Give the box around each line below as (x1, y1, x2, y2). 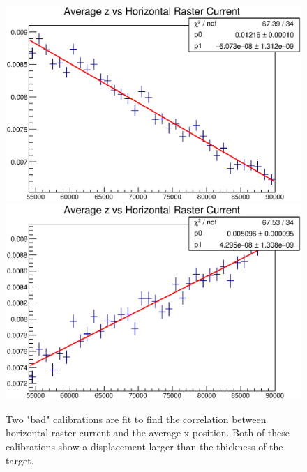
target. (6, 452, 34, 467)
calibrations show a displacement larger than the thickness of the (6, 439, 283, 453)
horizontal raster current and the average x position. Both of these (6, 425, 290, 440)
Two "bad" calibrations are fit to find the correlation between (6, 411, 267, 426)
